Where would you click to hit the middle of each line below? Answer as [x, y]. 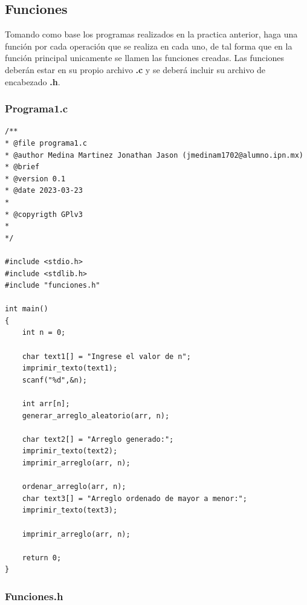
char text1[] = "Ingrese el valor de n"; [106, 356]
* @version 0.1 [35, 179]
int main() [27, 309]
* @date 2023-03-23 [44, 191]
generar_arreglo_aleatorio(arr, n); [96, 416]
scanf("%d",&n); [55, 380]
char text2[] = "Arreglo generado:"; [98, 439]
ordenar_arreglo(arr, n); [74, 487]
